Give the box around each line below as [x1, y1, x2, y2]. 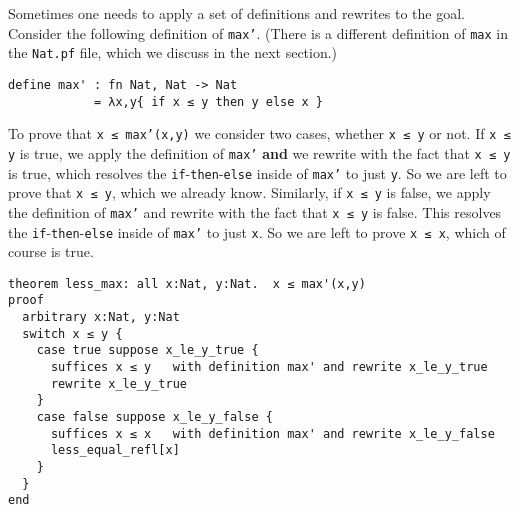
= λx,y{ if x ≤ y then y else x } [93, 94, 323, 109]
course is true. [8, 241, 94, 262]
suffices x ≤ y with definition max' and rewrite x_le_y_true [50, 360, 488, 375]
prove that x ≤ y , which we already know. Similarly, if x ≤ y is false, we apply [8, 182, 491, 203]
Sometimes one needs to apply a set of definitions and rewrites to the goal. [8, 3, 465, 23]
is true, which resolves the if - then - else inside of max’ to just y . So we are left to [8, 162, 507, 183]
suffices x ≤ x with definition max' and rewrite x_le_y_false [50, 426, 495, 441]
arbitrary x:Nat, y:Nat [22, 310, 180, 325]
